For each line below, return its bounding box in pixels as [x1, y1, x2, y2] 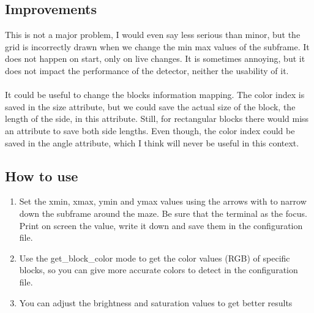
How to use [5, 166, 78, 185]
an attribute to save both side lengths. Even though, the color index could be [5, 124, 295, 137]
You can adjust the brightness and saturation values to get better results [19, 296, 293, 309]
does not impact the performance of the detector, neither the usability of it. [5, 64, 289, 77]
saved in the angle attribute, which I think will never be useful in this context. [5, 136, 299, 149]
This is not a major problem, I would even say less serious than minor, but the [5, 28, 301, 41]
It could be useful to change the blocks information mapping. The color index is [5, 88, 305, 101]
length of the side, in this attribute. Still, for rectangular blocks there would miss [5, 112, 309, 125]
